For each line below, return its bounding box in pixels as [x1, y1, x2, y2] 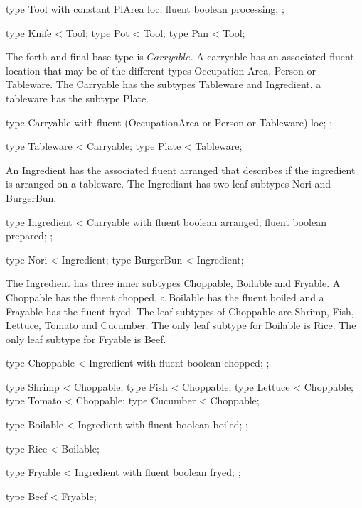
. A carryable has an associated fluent [190, 49, 354, 64]
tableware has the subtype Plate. [6, 90, 149, 105]
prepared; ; [6, 228, 53, 243]
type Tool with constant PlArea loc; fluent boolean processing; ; [6, 1, 284, 16]
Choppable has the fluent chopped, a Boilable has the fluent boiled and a [6, 289, 324, 304]
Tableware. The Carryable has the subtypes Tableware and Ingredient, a [6, 77, 321, 92]
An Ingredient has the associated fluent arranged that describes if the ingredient [6, 162, 356, 177]
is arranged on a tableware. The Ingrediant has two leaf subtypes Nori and [6, 176, 331, 191]
